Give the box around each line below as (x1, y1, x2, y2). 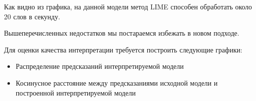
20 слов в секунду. (4, 11, 61, 21)
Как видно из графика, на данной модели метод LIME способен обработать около (4, 1, 252, 11)
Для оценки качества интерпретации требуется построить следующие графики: (4, 44, 243, 54)
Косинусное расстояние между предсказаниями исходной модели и (15, 77, 218, 88)
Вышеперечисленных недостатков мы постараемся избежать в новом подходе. (4, 28, 240, 38)
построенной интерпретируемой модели (15, 87, 136, 98)
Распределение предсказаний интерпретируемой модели (15, 61, 184, 71)
